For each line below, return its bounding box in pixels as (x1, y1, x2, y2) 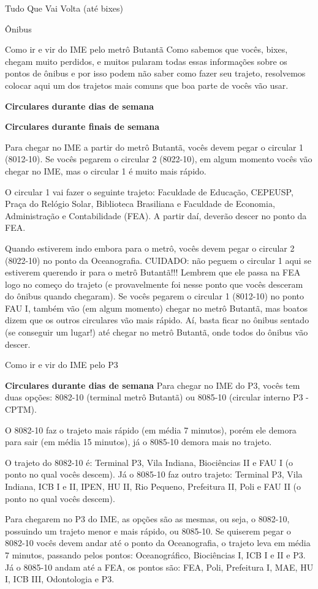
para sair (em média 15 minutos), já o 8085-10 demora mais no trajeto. (5, 435, 272, 448)
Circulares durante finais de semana (5, 120, 160, 133)
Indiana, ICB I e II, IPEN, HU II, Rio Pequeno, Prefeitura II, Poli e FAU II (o (5, 480, 301, 492)
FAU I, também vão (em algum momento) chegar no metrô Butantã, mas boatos (5, 301, 308, 314)
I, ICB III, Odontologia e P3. (5, 572, 115, 585)
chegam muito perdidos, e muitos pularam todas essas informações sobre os (5, 54, 287, 67)
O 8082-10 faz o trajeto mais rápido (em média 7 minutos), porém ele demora (5, 423, 297, 436)
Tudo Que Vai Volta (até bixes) (5, 2, 123, 14)
